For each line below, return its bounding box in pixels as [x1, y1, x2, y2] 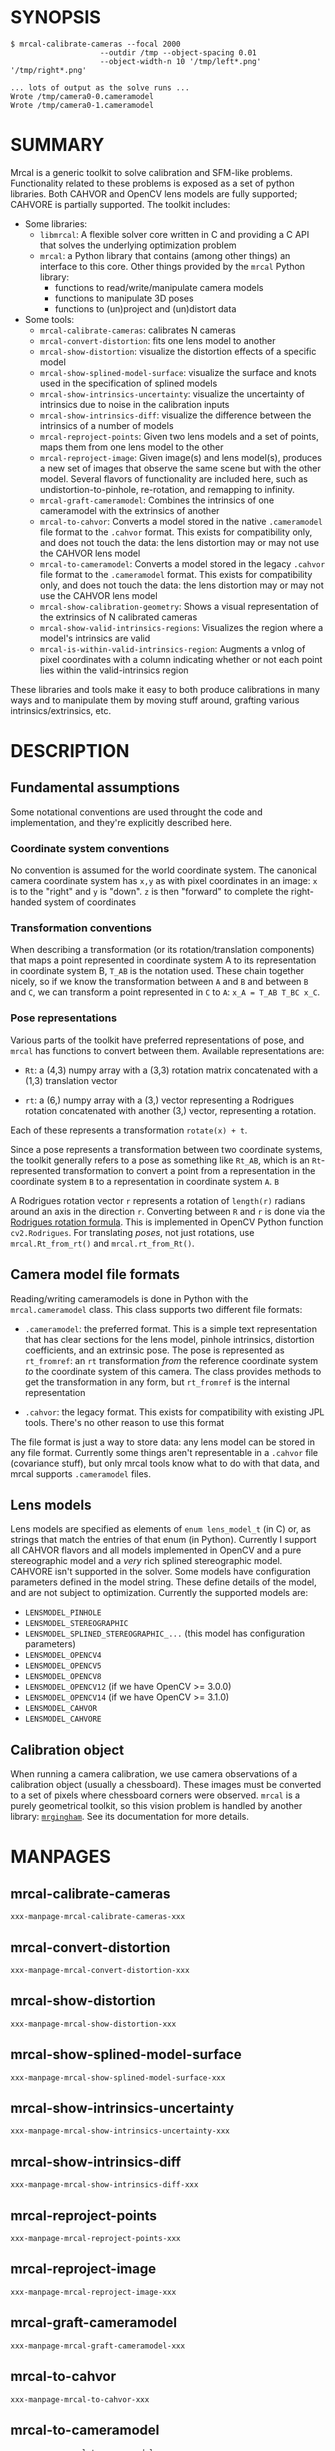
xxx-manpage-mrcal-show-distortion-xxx [10, 2019, 177, 2029]
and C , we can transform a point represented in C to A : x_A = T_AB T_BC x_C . [10, 986, 321, 998]
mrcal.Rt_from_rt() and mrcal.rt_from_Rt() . [10, 1237, 195, 1249]
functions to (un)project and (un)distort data [54, 302, 237, 315]
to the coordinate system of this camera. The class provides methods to [24, 1365, 322, 1377]
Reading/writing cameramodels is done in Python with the [10, 1292, 249, 1305]
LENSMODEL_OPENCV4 [24, 1651, 102, 1661]
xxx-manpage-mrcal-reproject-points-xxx [10, 2234, 182, 2244]
